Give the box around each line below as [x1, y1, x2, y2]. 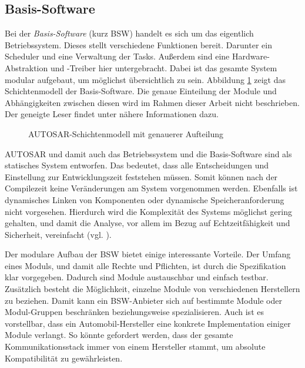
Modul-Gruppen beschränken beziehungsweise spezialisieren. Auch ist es [5, 306, 264, 318]
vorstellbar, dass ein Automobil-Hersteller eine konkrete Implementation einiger [5, 317, 291, 329]
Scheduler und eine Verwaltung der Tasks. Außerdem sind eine [5, 50, 230, 62]
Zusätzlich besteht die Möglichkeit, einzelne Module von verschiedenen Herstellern [5, 283, 300, 295]
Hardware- [232, 50, 270, 62]
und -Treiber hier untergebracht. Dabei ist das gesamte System [50, 61, 277, 74]
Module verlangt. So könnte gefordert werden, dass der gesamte [5, 329, 233, 341]
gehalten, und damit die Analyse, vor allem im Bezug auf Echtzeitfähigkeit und [5, 217, 290, 229]
